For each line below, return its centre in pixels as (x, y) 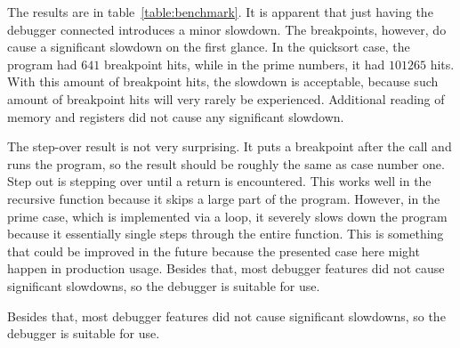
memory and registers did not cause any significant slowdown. (176, 116)
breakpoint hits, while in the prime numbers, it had (244, 64)
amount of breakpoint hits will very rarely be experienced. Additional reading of (226, 98)
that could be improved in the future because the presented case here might (214, 251)
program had (42, 64)
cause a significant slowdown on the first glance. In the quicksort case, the (209, 47)
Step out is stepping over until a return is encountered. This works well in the (219, 181)
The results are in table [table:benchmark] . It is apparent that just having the (220, 12)
